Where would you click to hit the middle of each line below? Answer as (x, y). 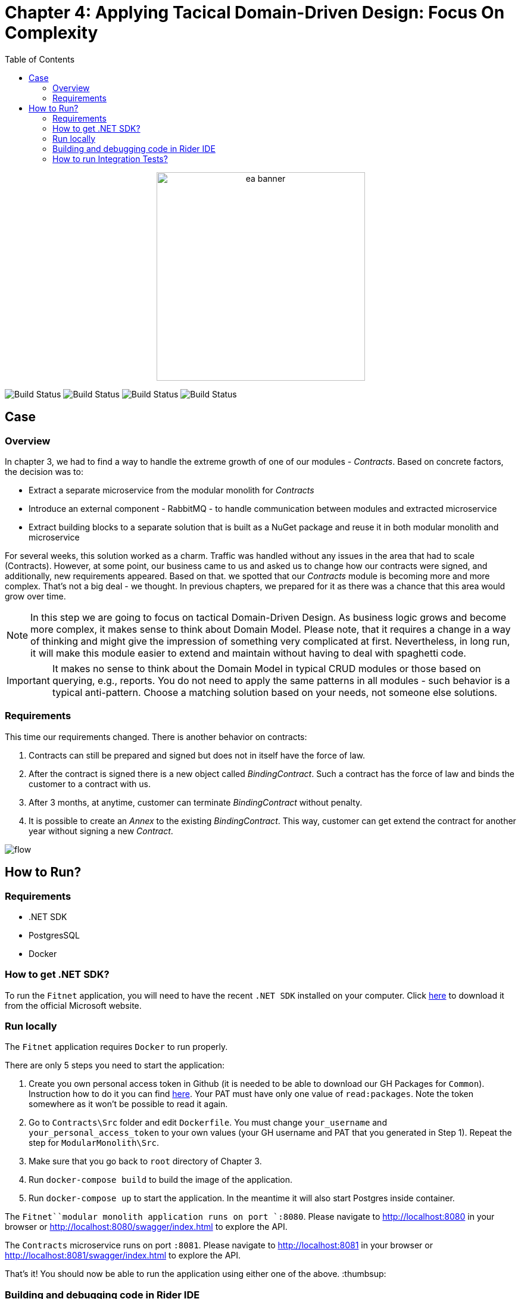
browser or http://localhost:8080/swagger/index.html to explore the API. (146, 1227)
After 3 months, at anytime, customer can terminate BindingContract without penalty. (196, 802)
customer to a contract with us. (90, 784)
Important (28, 680)
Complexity (52, 33)
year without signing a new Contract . (101, 831)
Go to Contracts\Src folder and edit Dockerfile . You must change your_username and (208, 1123)
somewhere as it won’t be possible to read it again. (128, 1104)
